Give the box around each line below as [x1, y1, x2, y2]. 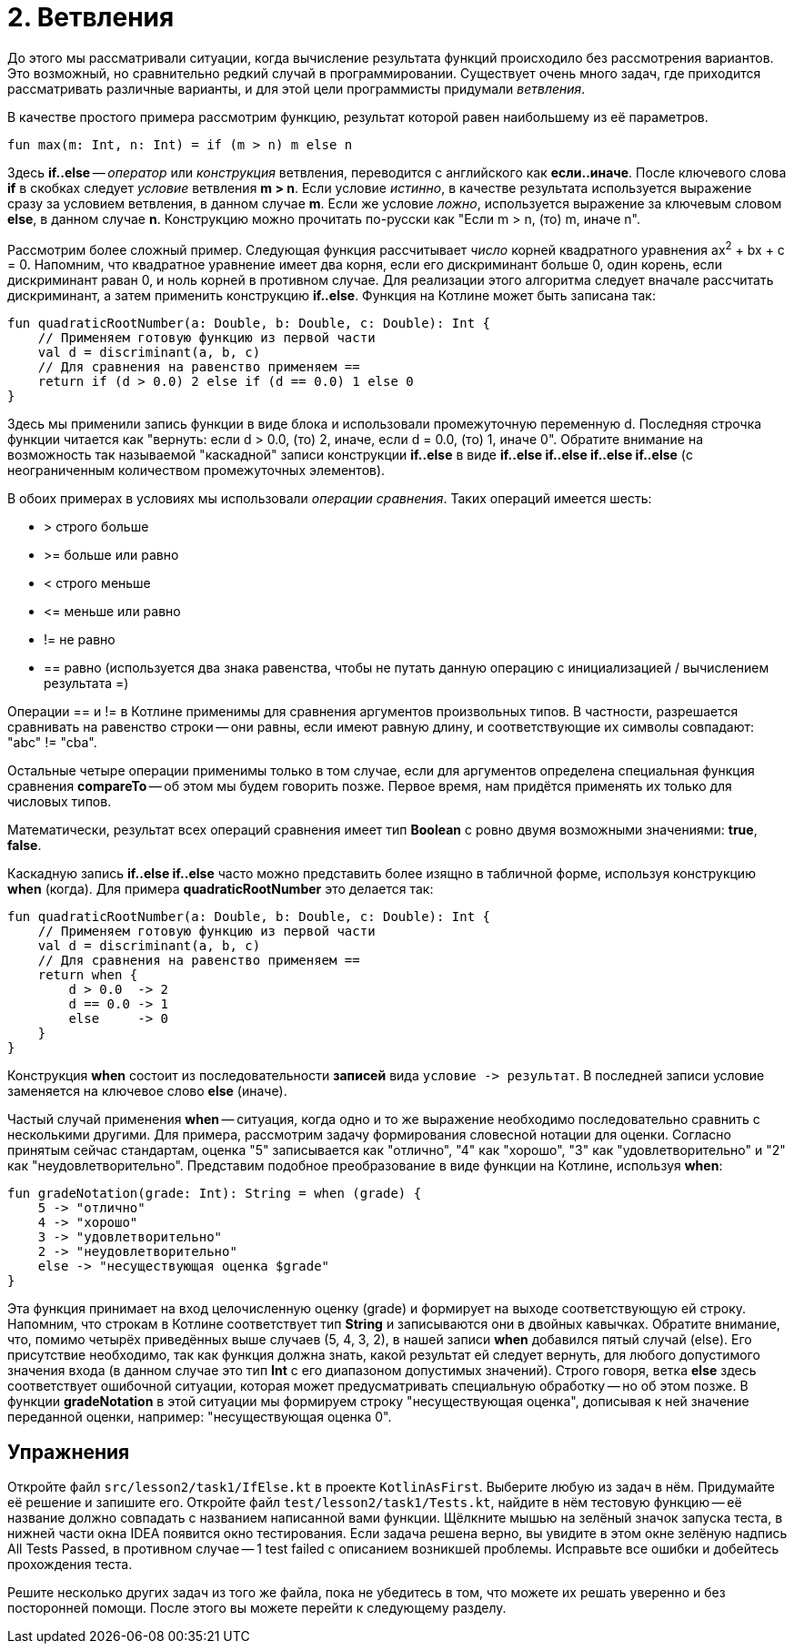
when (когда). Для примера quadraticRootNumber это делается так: [7, 881, 434, 897]
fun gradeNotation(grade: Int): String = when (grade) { [7, 1186, 422, 1201]
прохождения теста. [7, 1556, 133, 1573]
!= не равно [44, 632, 116, 648]
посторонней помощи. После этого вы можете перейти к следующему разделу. [7, 1600, 507, 1616]
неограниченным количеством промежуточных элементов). [7, 462, 386, 479]
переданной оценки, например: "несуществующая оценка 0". [7, 1409, 392, 1425]
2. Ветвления [7, 2, 175, 33]
